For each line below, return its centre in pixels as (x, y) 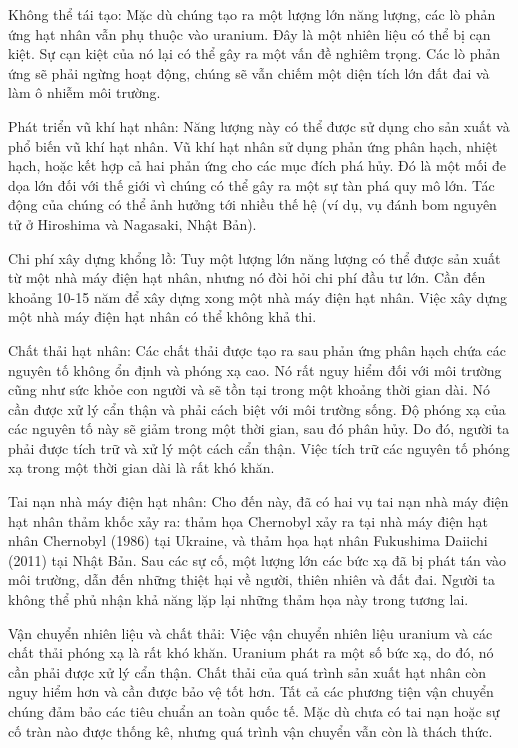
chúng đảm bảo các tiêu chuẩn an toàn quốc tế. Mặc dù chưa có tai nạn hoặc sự (254, 711)
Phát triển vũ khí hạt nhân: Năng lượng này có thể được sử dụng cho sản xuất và (259, 125)
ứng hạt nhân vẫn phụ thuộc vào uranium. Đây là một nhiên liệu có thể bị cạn (249, 33)
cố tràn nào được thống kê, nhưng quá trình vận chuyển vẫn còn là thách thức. (250, 730)
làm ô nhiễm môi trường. (84, 92)
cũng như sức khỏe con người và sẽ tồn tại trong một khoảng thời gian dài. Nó (249, 389)
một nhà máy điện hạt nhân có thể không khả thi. (162, 316)
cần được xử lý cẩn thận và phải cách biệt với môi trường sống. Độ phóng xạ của (257, 408)
